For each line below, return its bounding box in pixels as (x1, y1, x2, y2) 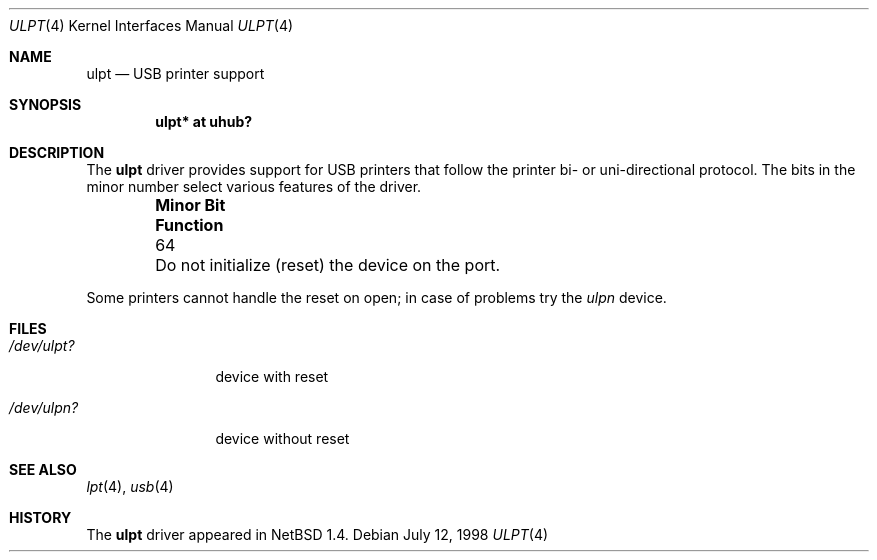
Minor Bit (155, 195, 226, 215)
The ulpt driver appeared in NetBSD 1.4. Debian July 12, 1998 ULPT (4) (86, 526, 549, 543)
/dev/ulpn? (9, 399, 79, 416)
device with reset (215, 368, 329, 385)
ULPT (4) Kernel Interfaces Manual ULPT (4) (9, 17, 294, 34)
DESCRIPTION (9, 144, 105, 161)
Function (155, 215, 224, 235)
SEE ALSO (9, 461, 77, 478)
